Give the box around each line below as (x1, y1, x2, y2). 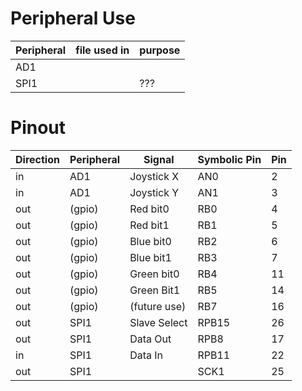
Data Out (129, 332, 172, 346)
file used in (75, 43, 130, 57)
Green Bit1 (129, 283, 181, 297)
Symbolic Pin (197, 152, 262, 166)
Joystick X (129, 169, 180, 183)
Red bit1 (129, 218, 170, 232)
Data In (129, 348, 163, 362)
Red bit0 (129, 202, 170, 216)
